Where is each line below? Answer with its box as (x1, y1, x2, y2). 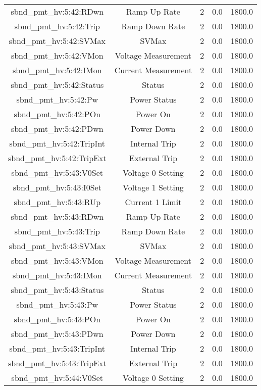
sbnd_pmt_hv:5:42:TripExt (8, 152, 107, 164)
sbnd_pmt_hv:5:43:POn (14, 313, 101, 325)
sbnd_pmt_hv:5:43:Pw (16, 299, 98, 310)
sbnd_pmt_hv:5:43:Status (11, 284, 104, 296)
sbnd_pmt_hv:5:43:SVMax (9, 240, 106, 252)
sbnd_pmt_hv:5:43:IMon (13, 269, 102, 281)
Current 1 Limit (125, 196, 182, 208)
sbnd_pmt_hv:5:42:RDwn (11, 6, 104, 17)
